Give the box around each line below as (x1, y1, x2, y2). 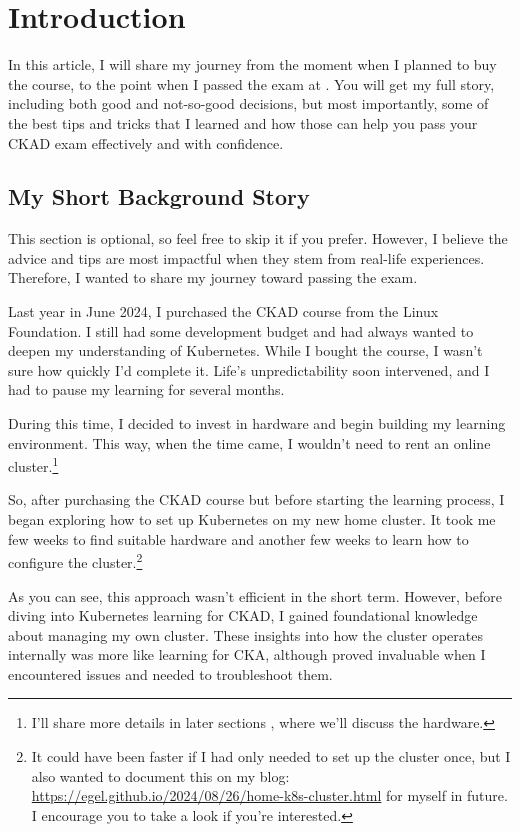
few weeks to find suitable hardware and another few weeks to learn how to (8, 528, 469, 549)
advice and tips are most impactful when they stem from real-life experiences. (8, 247, 485, 268)
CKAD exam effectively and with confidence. (8, 132, 284, 153)
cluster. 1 (8, 453, 59, 476)
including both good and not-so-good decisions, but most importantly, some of (8, 93, 489, 114)
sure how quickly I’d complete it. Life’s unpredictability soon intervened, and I (8, 359, 490, 380)
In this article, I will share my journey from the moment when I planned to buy (8, 54, 497, 75)
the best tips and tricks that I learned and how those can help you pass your (8, 112, 478, 133)
